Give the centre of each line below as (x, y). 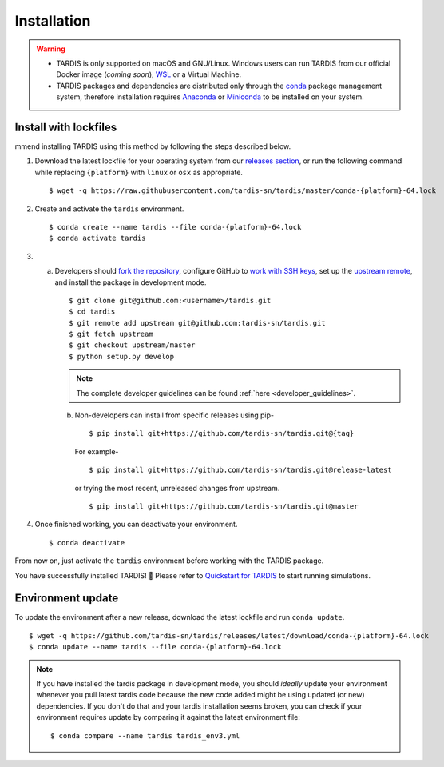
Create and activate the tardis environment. (109, 209)
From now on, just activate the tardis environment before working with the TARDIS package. (169, 561)
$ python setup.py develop (122, 356)
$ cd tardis (92, 312)
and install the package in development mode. (131, 282)
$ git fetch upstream (111, 334)
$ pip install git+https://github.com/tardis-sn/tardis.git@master (224, 507)
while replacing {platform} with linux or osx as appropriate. (139, 172)
